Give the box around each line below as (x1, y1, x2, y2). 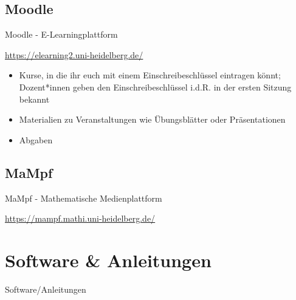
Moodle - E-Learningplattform (5, 28, 118, 41)
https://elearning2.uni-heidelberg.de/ (5, 48, 143, 61)
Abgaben (19, 133, 53, 146)
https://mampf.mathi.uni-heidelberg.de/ (5, 212, 156, 225)
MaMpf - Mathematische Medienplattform (5, 191, 162, 204)
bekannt (19, 92, 50, 105)
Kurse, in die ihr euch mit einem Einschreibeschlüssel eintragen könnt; (19, 69, 281, 81)
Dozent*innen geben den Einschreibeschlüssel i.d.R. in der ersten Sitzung (19, 80, 292, 93)
